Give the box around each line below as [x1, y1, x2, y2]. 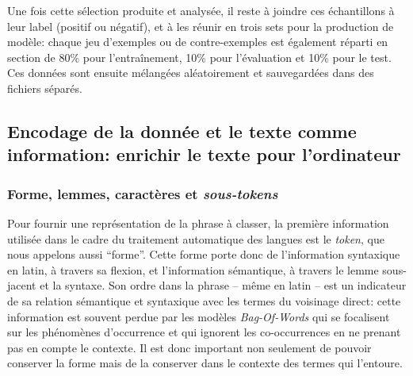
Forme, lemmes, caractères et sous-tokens [7, 183, 278, 203]
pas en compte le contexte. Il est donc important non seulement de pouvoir [7, 339, 372, 355]
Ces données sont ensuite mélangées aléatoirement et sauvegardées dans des [7, 64, 374, 81]
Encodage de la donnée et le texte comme [7, 118, 357, 143]
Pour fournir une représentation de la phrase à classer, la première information [7, 214, 389, 231]
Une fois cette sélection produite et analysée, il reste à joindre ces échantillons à [7, 2, 395, 18]
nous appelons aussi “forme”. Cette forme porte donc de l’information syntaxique [7, 246, 400, 263]
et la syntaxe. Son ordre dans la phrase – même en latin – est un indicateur [40, 277, 407, 294]
